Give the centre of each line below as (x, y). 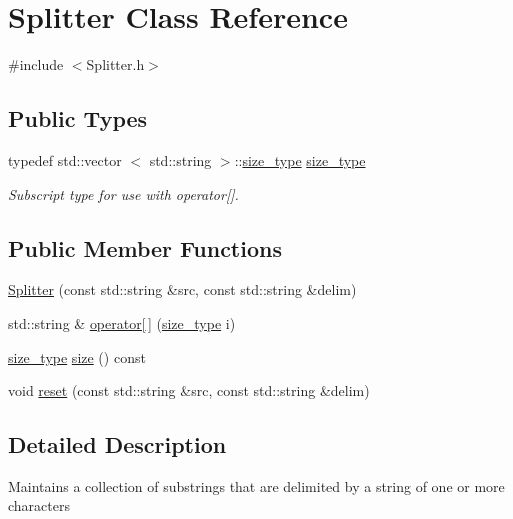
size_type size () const (77, 356)
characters (39, 505)
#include (36, 64)
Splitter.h (115, 64)
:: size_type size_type (300, 159)
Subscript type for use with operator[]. (123, 193)
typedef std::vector (65, 159)
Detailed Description (117, 444)
